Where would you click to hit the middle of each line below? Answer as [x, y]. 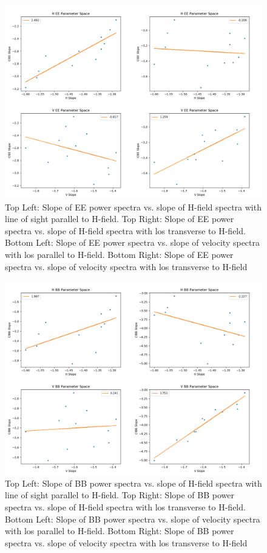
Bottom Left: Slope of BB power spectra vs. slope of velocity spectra [133, 519]
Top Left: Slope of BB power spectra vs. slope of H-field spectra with [133, 483]
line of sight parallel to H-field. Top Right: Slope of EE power [120, 219]
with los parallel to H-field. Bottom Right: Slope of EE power [119, 254]
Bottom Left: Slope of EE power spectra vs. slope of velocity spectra [133, 242]
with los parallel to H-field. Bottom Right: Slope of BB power [120, 531]
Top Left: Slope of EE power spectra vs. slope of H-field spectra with [133, 207]
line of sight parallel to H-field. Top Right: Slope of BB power [120, 495]
